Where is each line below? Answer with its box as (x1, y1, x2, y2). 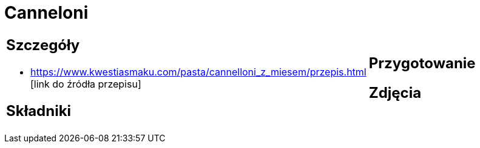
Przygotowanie (368, 54, 476, 72)
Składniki (6, 101, 72, 120)
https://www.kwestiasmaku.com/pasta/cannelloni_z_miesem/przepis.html (30, 65, 367, 78)
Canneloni (4, 2, 89, 23)
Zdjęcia (368, 83, 422, 101)
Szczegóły (6, 36, 80, 54)
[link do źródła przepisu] (30, 77, 141, 90)
